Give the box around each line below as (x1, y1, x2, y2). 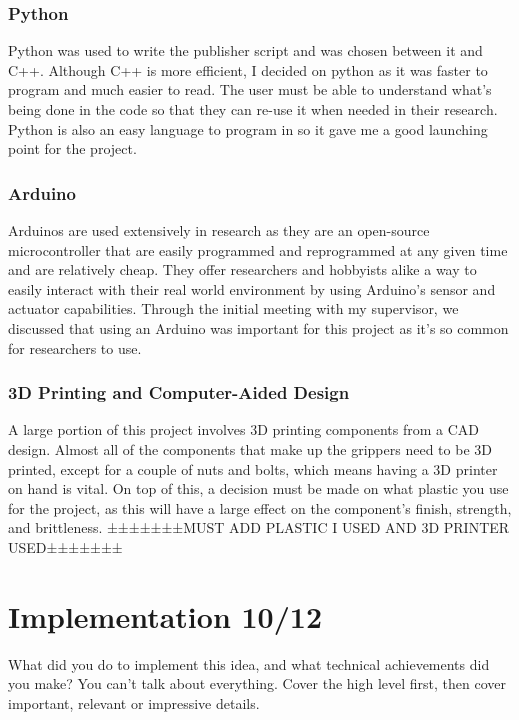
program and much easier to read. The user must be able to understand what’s (8, 79, 492, 100)
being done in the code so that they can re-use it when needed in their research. (8, 99, 498, 119)
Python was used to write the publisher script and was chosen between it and (8, 40, 483, 61)
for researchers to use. (8, 337, 142, 358)
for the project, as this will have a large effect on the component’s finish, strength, (8, 497, 512, 518)
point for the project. (8, 138, 137, 159)
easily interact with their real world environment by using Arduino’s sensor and (8, 278, 496, 299)
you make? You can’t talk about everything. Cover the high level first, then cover (8, 673, 507, 694)
